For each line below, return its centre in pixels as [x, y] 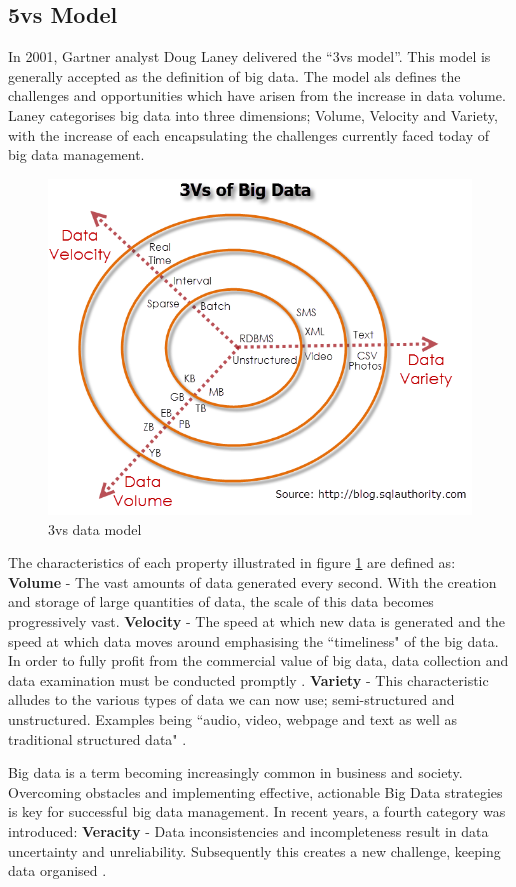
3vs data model [95, 528]
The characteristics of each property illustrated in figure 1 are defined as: [232, 562]
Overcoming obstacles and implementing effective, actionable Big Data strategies [255, 791]
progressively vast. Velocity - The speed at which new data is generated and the [256, 621]
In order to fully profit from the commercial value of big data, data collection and [258, 660]
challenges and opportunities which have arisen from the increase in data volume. [257, 95]
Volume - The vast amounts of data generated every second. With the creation [252, 581]
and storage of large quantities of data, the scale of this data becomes [221, 601]
